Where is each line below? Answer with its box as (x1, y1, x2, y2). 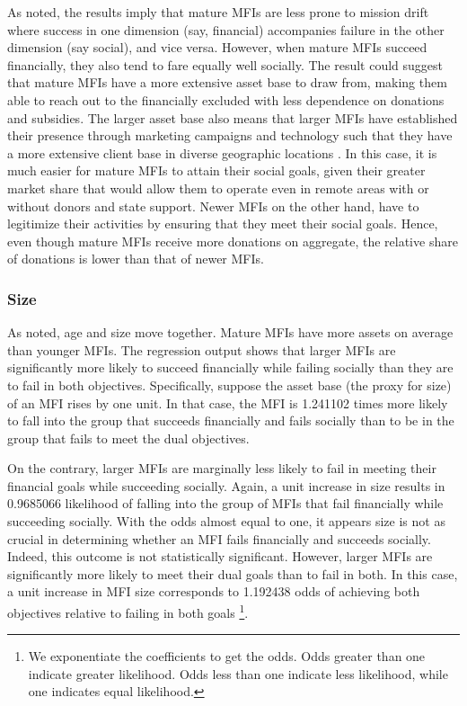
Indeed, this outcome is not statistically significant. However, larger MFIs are (7, 547, 433, 566)
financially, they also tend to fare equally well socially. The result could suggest (7, 55, 444, 74)
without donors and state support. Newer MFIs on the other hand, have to (7, 196, 419, 215)
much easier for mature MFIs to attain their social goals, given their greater (7, 161, 426, 180)
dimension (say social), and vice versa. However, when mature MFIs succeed (7, 38, 427, 57)
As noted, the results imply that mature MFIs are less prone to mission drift (7, 3, 429, 21)
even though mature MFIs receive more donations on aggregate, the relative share (7, 231, 458, 250)
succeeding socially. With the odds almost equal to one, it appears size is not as (7, 512, 445, 531)
